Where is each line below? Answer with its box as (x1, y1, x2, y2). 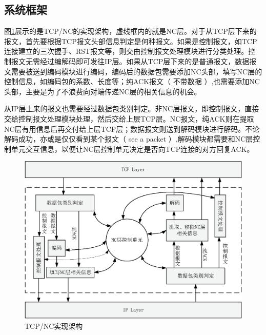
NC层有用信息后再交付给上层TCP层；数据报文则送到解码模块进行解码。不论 (4, 123, 260, 134)
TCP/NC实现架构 (25, 320, 83, 331)
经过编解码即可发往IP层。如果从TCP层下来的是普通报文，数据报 (39, 55, 257, 66)
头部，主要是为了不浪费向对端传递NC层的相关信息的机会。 (4, 86, 201, 96)
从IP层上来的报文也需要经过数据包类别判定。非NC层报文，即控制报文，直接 (4, 103, 259, 114)
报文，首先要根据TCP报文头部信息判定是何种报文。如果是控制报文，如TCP (4, 35, 257, 46)
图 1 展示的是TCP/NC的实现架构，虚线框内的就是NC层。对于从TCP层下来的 (4, 26, 257, 36)
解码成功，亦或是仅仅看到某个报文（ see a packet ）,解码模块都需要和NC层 (4, 133, 253, 144)
